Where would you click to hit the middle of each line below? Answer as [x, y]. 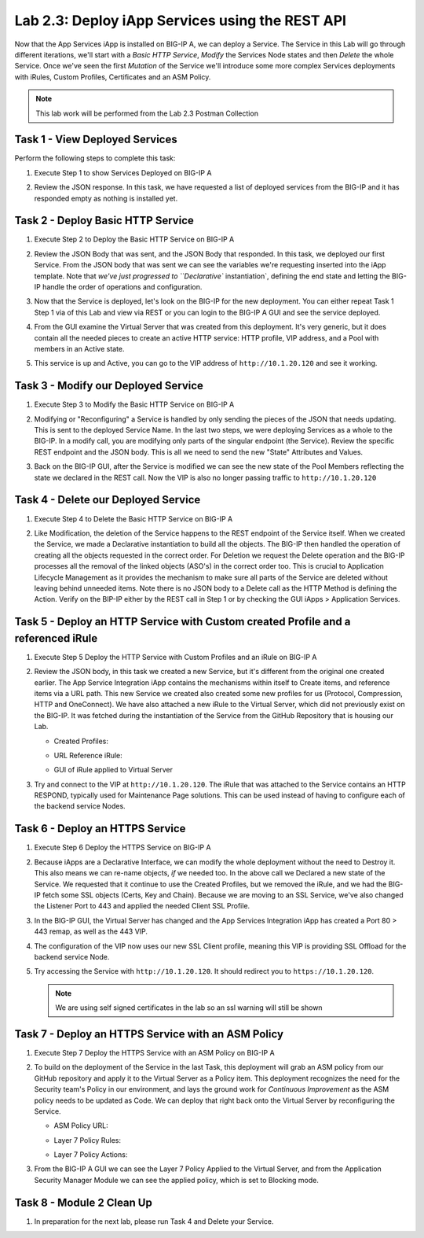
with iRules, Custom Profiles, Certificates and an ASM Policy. [113, 77]
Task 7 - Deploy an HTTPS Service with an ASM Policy [149, 1034]
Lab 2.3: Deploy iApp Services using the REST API [181, 20]
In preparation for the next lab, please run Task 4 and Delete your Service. [154, 1221]
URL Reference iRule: [88, 755]
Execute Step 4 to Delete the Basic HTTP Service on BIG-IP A [133, 518]
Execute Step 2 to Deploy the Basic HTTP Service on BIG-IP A [134, 239]
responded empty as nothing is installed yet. [106, 198]
